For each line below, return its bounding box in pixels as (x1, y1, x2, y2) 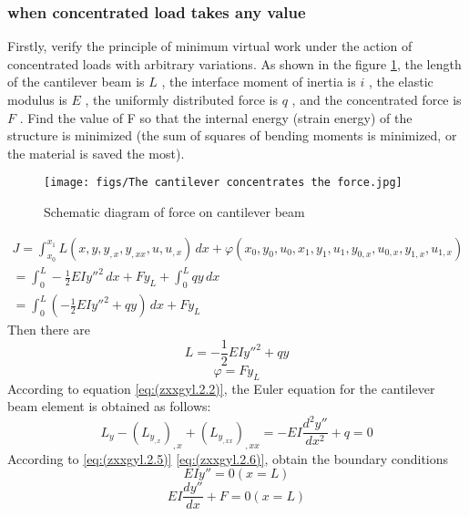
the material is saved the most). (7, 143, 185, 162)
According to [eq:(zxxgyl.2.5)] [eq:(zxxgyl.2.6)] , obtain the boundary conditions (7, 449, 449, 468)
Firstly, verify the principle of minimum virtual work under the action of (7, 36, 413, 56)
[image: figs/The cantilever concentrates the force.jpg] (44, 176, 403, 190)
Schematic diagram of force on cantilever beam (44, 202, 305, 222)
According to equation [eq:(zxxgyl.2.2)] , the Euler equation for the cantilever (7, 378, 435, 397)
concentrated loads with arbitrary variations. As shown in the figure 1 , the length (7, 54, 462, 73)
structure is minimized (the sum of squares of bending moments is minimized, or (7, 126, 457, 145)
